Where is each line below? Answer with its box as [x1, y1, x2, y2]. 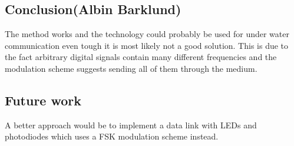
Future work [5, 91, 82, 109]
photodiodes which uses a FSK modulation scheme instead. [5, 130, 219, 142]
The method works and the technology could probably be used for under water [5, 28, 289, 40]
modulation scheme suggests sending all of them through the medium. [5, 62, 257, 74]
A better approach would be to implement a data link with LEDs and [5, 118, 257, 131]
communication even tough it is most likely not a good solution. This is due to [5, 39, 289, 51]
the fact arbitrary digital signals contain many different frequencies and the [5, 51, 277, 63]
